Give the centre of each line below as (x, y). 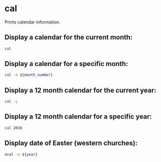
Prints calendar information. (32, 22)
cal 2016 (13, 128)
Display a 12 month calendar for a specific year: (78, 117)
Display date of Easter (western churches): (71, 143)
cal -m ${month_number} (29, 75)
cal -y (11, 101)
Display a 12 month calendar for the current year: (80, 90)
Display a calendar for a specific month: (66, 64)
